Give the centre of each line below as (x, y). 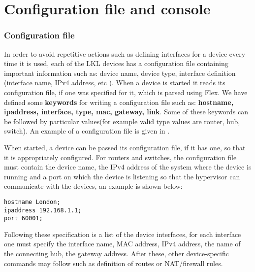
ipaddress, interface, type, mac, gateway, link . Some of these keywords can (126, 112)
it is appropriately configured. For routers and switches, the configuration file (120, 157)
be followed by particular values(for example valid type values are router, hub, (122, 121)
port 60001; (23, 219)
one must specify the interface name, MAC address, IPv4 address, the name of (122, 244)
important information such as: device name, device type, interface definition (120, 73)
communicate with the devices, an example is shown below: (93, 186)
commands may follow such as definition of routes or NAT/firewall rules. (113, 263)
